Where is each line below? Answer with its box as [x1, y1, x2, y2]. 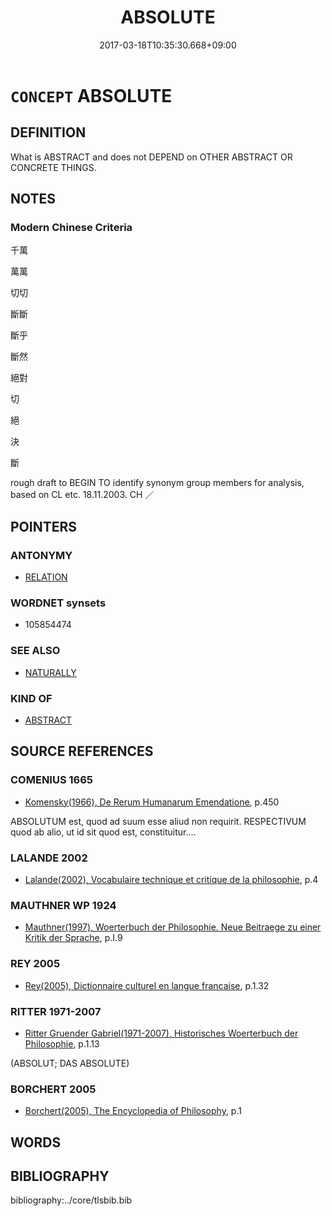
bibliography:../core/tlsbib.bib [10, 1194, 133, 1206]
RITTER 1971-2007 [10, 1004, 102, 1018]
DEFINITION [10, 124, 87, 141]
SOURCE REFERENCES [10, 743, 154, 760]
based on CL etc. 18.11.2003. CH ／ [10, 489, 155, 501]
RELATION [24, 571, 68, 583]
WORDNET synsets [10, 596, 107, 610]
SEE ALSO [10, 644, 61, 658]
